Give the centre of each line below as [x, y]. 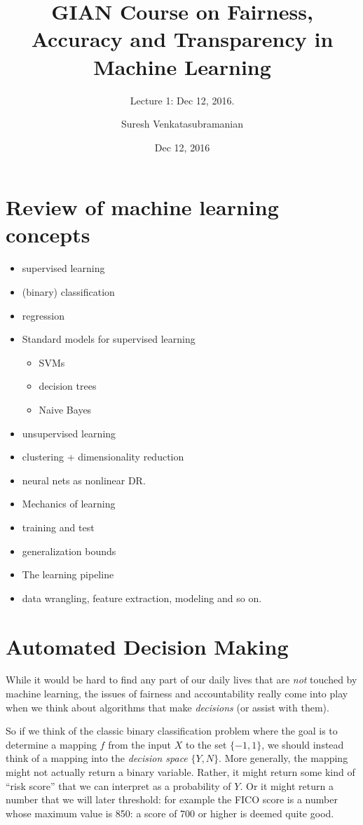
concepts [48, 234]
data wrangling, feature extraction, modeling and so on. [142, 598]
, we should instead [303, 744]
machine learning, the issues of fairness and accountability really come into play [177, 694]
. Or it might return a [287, 785]
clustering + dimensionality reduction [103, 457]
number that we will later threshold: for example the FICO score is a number [172, 799]
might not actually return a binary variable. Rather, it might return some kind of [180, 772]
